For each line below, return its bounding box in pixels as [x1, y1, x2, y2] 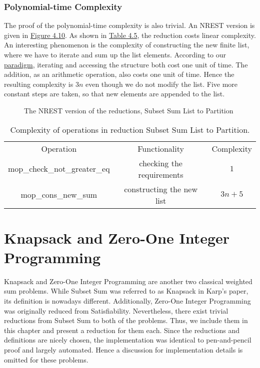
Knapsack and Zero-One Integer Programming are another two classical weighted [4, 276, 252, 286]
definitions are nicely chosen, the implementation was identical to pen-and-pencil [4, 335, 251, 345]
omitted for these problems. [4, 354, 88, 365]
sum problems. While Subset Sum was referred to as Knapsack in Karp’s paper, [4, 286, 248, 296]
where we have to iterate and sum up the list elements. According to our [4, 49, 226, 59]
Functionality [137, 142, 184, 154]
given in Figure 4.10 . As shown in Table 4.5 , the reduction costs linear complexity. [4, 29, 256, 40]
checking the [139, 157, 182, 169]
